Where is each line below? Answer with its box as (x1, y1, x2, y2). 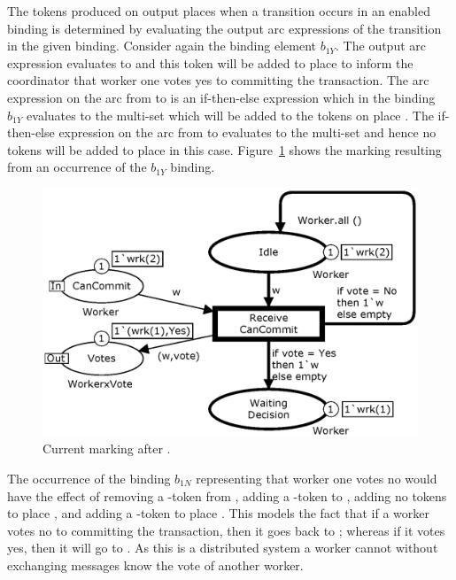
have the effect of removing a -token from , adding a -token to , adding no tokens (7, 486, 447, 505)
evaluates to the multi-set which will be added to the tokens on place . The (27, 105, 434, 124)
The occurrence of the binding (7, 469, 171, 488)
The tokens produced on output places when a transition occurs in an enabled (7, 2, 431, 19)
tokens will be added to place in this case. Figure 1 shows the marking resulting (7, 140, 442, 159)
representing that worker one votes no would (196, 469, 437, 488)
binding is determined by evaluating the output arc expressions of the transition (7, 19, 442, 37)
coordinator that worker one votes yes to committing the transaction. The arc (7, 71, 429, 89)
